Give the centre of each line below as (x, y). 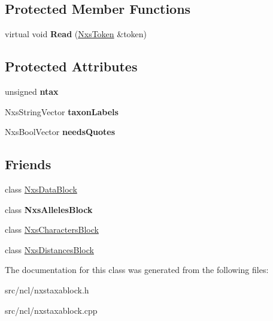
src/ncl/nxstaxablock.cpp (51, 310)
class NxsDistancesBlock (49, 249)
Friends (28, 164)
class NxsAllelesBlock (49, 209)
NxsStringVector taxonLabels (62, 111)
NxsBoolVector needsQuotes (60, 132)
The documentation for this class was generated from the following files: (137, 270)
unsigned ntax (32, 91)
